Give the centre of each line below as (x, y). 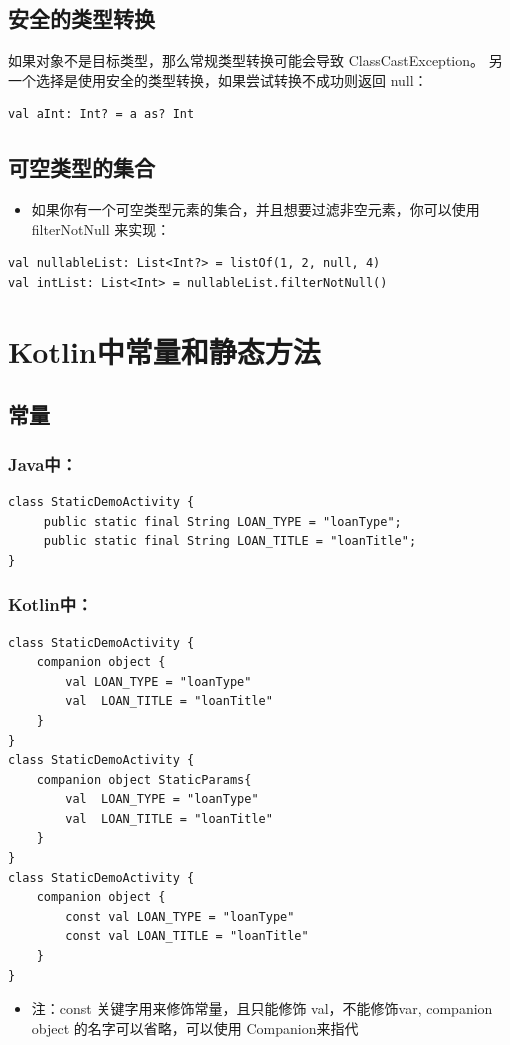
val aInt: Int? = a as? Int (101, 114)
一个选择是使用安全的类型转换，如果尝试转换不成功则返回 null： (218, 79)
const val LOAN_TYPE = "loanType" (180, 916)
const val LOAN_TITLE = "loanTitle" (187, 936)
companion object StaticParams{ (144, 779)
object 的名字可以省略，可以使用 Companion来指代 (195, 1027)
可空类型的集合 (81, 167)
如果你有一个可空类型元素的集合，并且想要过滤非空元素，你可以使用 (255, 209)
